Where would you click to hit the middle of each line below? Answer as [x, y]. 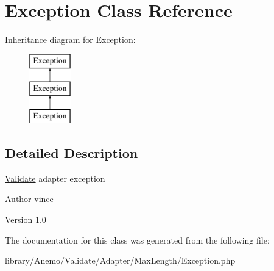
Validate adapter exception [55, 178]
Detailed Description [72, 153]
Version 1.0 [26, 219]
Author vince [29, 199]
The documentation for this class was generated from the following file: [137, 240]
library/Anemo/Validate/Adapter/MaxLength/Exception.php [120, 260]
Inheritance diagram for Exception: [70, 39]
